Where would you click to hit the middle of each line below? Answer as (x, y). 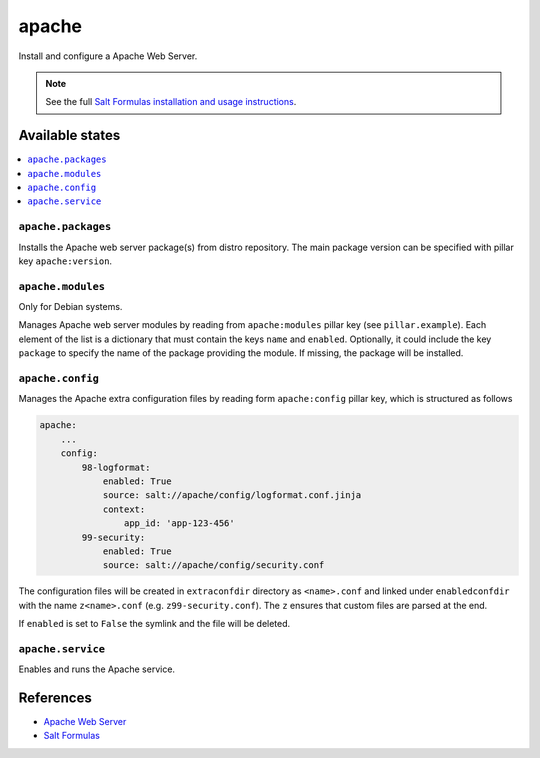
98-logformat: (116, 467)
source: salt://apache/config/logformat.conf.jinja (232, 495)
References (55, 698)
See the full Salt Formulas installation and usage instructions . (171, 102)
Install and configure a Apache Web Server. (108, 56)
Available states (69, 135)
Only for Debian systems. (70, 307)
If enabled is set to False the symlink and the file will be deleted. (154, 624)
